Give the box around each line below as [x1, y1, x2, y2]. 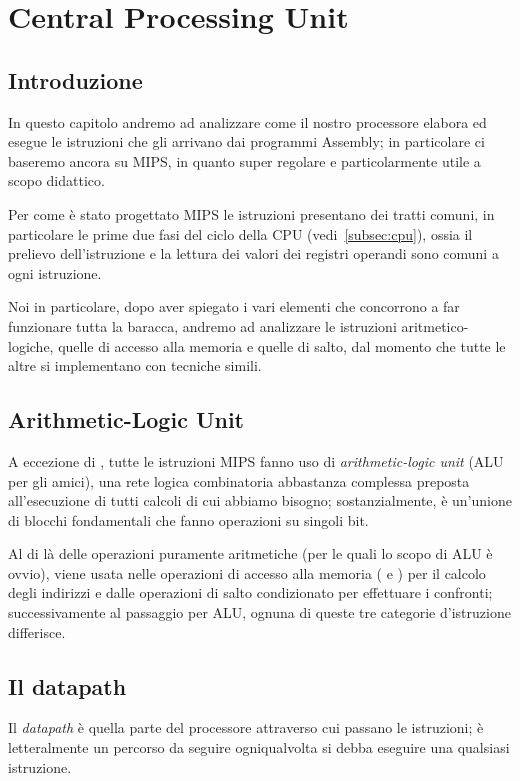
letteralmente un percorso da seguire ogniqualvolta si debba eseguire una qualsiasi [8, 737, 510, 758]
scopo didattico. [8, 170, 105, 191]
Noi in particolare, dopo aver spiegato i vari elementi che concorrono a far [8, 296, 460, 317]
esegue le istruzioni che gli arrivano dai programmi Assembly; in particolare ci [8, 131, 485, 152]
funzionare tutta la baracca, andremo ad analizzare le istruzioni [8, 315, 397, 336]
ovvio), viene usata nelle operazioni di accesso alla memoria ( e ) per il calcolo [8, 562, 486, 583]
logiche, [8, 335, 54, 356]
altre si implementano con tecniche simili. [8, 355, 262, 376]
